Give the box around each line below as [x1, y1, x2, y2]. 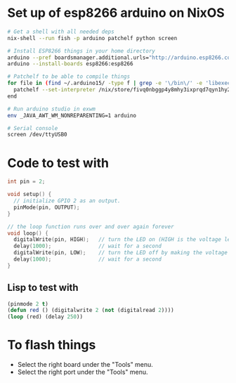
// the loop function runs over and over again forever [7, 223, 174, 230]
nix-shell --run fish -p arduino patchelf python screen [7, 34, 178, 41]
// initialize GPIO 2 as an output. [13, 197, 121, 205]
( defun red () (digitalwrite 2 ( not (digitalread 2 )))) [7, 307, 174, 314]
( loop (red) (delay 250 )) [7, 313, 83, 320]
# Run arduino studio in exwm [7, 105, 96, 112]
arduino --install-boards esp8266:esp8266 [7, 60, 133, 67]
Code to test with [7, 155, 109, 171]
